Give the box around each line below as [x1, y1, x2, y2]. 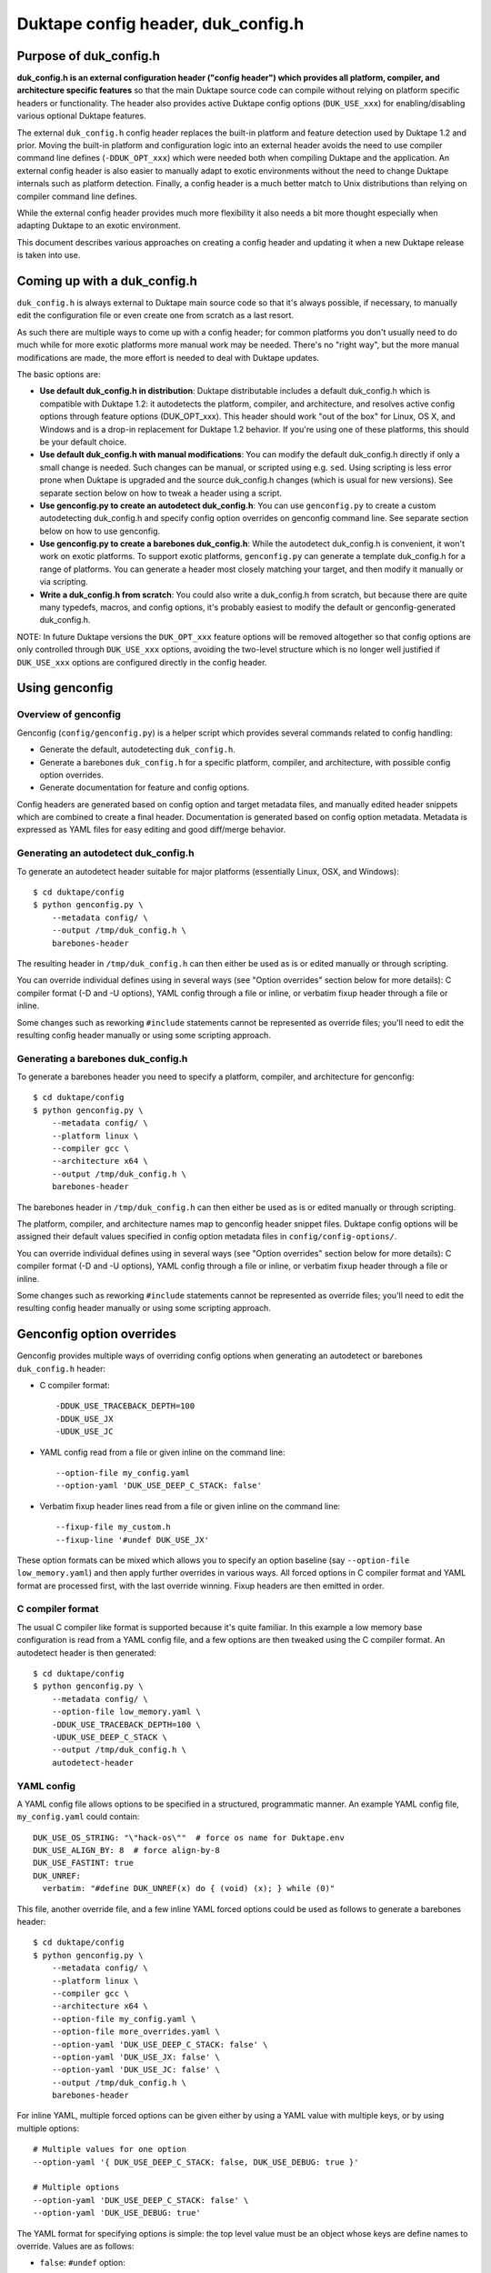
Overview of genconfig [16, 708, 122, 721]
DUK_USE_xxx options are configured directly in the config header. [16, 656, 267, 667]
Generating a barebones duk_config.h [16, 1052, 188, 1065]
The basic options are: [16, 369, 101, 379]
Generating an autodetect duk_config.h [16, 846, 195, 859]
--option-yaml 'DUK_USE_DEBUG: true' [33, 2208, 202, 2218]
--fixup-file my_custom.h [55, 1522, 172, 1532]
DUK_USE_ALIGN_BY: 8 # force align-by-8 [33, 1846, 220, 1856]
